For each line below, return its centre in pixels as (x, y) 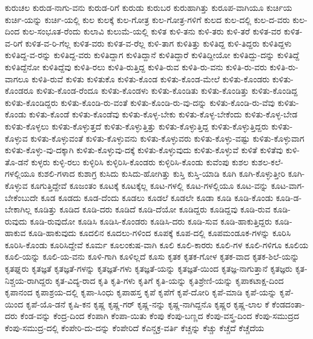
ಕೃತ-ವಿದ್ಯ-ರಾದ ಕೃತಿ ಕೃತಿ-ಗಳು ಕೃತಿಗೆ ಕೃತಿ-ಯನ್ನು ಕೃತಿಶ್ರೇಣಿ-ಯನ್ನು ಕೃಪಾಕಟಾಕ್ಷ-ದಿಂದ (170, 280)
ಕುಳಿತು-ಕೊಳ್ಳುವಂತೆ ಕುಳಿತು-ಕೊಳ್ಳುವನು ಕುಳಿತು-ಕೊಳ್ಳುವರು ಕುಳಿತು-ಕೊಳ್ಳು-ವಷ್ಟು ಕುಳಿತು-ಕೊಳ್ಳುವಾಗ (167, 138)
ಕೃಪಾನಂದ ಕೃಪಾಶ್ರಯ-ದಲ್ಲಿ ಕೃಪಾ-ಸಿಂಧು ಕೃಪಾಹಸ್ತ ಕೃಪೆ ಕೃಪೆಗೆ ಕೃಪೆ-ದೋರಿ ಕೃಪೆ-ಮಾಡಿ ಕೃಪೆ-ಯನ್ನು (141, 292)
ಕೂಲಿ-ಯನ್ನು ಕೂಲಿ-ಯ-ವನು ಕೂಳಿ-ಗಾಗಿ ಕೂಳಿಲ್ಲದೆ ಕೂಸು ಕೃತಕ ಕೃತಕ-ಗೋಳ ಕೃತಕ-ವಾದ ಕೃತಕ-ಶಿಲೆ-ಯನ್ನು (152, 256)
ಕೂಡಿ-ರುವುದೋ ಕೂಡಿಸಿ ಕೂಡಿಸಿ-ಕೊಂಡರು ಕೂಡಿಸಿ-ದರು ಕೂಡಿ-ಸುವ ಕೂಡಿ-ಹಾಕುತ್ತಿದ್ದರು (151, 221)
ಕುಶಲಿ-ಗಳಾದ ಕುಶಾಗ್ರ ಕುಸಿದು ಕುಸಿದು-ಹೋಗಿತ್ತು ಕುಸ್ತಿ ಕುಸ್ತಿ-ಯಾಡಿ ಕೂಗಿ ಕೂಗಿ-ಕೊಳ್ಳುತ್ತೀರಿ (162, 173)
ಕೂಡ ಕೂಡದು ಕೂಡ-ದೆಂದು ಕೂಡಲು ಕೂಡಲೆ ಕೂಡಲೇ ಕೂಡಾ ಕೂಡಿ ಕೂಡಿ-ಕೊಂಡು (157, 197)
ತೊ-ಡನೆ (17, 161)
